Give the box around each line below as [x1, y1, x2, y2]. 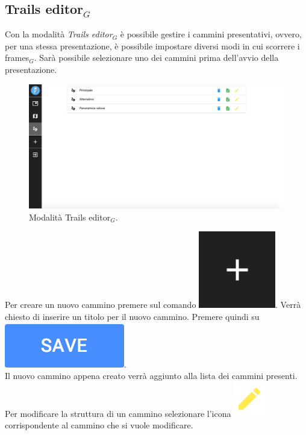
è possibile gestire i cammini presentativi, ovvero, [120, 28, 302, 40]
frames [5, 51, 30, 64]
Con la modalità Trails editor [5, 28, 113, 40]
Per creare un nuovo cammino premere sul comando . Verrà [5, 298, 301, 311]
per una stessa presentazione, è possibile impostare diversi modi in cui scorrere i [5, 39, 300, 52]
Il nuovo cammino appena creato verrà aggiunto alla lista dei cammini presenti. [5, 369, 298, 382]
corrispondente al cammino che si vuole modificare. [5, 419, 193, 431]
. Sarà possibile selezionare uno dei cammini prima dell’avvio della [34, 51, 279, 64]
